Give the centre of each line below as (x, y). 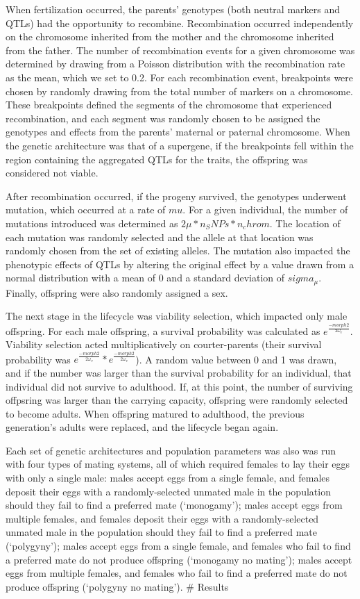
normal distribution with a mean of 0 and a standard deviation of (145, 278)
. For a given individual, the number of (265, 210)
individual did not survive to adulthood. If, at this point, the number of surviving (179, 386)
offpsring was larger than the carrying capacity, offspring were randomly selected (177, 400)
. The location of (305, 223)
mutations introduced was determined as (92, 223)
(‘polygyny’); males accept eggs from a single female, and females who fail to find (178, 546)
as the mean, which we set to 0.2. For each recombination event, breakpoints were (180, 77)
